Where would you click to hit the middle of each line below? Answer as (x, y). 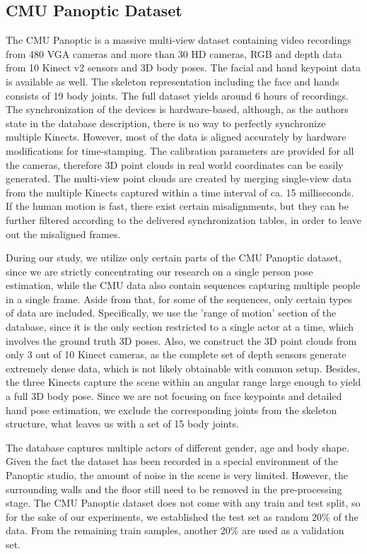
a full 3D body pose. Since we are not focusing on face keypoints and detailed (174, 396)
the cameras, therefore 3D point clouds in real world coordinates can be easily (175, 164)
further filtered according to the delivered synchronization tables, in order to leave (183, 219)
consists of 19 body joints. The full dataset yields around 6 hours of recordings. (177, 95)
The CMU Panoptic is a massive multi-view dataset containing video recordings (179, 40)
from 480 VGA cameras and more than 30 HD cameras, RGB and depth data (174, 53)
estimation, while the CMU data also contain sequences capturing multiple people (183, 285)
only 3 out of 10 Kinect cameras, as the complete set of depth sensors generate (176, 354)
